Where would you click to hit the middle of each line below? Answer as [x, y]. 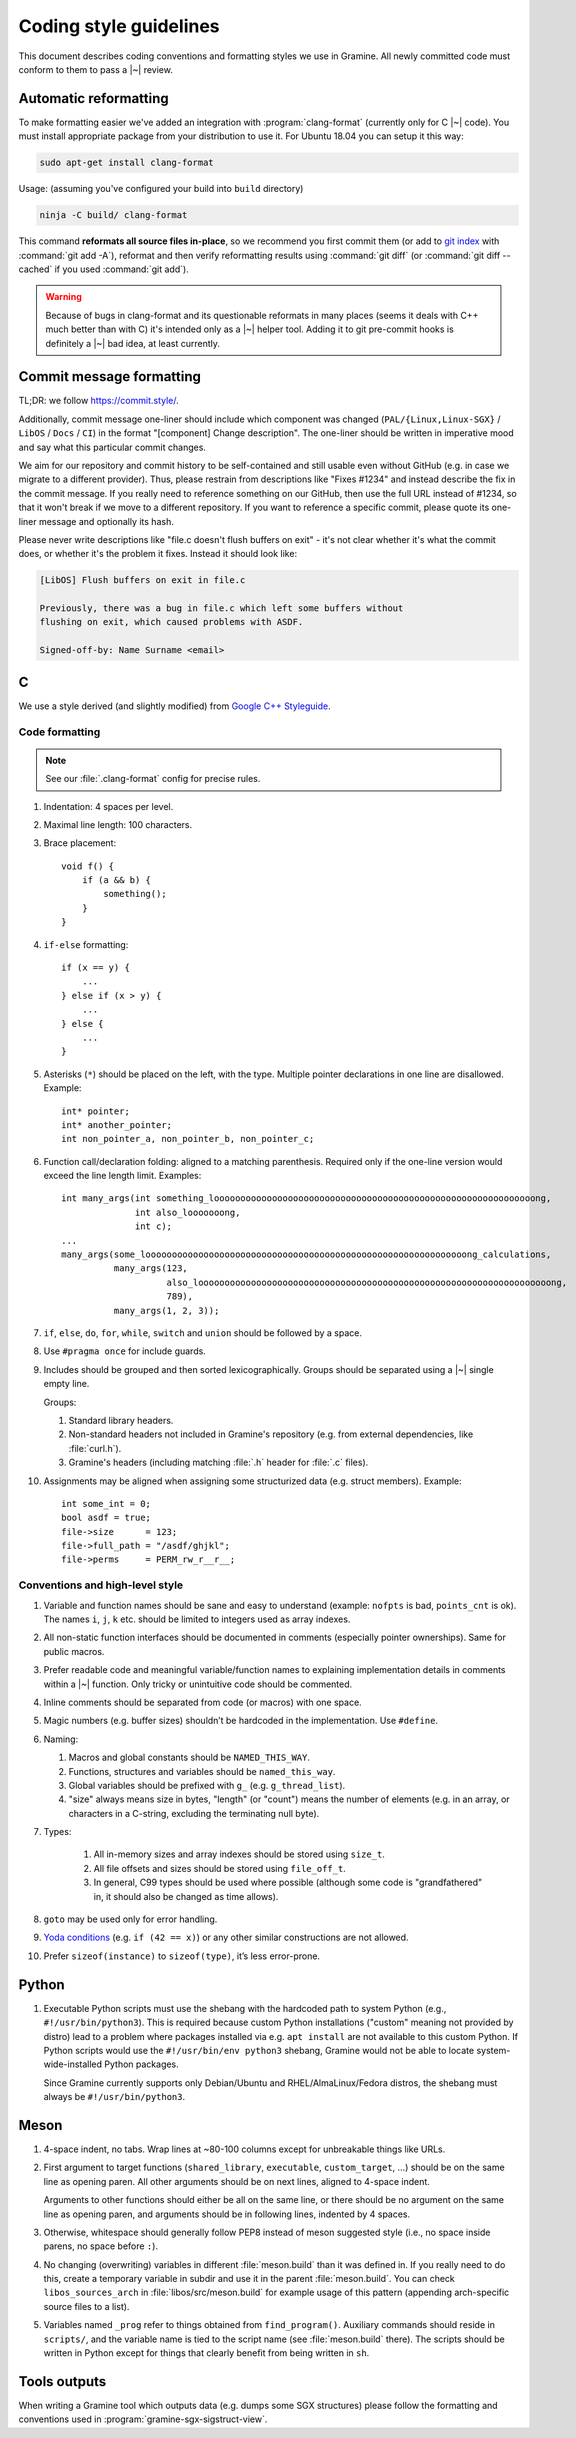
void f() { [88, 866]
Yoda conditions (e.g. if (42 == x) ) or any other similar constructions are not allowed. [226, 1937]
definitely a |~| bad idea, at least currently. [132, 343]
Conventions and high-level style [101, 1585]
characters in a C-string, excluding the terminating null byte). [194, 1813]
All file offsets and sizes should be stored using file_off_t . [220, 1868]
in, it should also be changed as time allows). [186, 1896]
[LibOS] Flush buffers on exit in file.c [142, 580]
